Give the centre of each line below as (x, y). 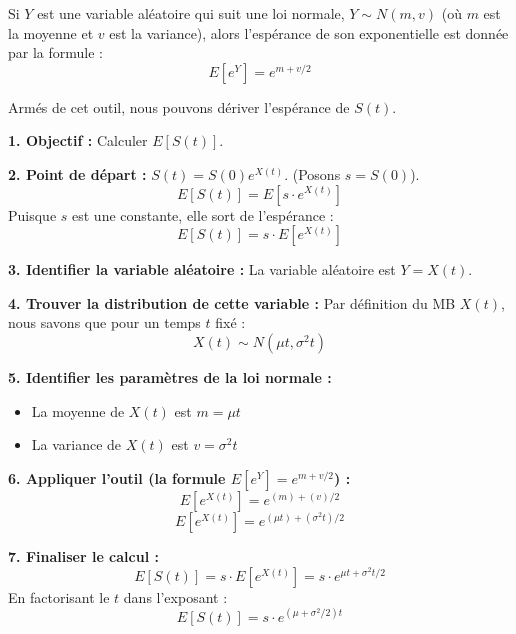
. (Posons (312, 173)
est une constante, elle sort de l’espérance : (203, 214)
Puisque (32, 214)
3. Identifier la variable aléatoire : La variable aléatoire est (202, 269)
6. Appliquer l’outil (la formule (117, 477)
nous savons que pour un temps (104, 322)
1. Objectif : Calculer (78, 140)
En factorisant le (59, 596)
